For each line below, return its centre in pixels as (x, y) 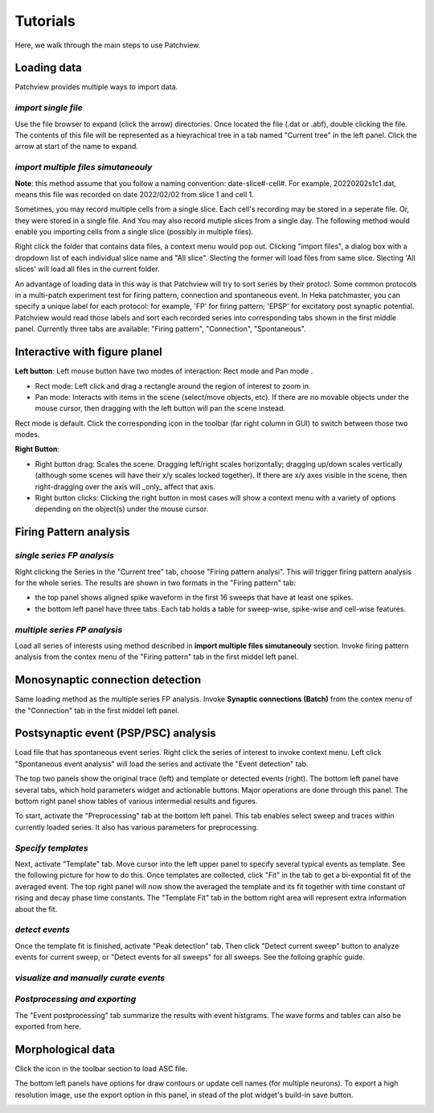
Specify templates (51, 847)
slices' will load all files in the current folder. (87, 269)
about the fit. (36, 909)
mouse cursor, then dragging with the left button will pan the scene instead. (160, 408)
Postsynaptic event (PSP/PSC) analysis (115, 734)
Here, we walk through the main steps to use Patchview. (108, 45)
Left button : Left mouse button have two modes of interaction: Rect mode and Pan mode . (164, 371)
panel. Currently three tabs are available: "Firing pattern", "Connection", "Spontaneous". (160, 329)
